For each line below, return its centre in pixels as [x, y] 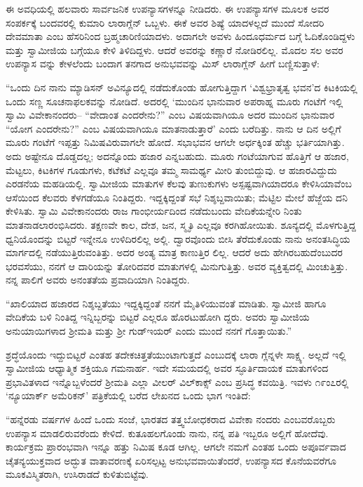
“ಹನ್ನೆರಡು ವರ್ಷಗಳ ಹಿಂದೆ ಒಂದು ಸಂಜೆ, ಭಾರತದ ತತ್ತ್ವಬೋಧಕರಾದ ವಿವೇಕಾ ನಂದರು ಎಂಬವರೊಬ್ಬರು [171, 419]
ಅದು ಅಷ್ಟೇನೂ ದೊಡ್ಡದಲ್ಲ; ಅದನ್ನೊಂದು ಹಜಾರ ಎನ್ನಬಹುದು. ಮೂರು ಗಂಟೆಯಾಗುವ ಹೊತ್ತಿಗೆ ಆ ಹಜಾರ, [177, 155]
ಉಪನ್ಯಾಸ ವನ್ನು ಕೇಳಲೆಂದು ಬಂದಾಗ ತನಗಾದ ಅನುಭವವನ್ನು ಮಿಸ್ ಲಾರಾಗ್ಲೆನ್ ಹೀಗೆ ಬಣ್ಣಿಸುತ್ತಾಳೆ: [163, 64]
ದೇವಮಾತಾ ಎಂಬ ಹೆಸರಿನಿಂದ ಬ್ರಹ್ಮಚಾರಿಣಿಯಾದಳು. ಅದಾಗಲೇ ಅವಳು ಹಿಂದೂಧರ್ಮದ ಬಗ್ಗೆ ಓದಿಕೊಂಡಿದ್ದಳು [180, 36]
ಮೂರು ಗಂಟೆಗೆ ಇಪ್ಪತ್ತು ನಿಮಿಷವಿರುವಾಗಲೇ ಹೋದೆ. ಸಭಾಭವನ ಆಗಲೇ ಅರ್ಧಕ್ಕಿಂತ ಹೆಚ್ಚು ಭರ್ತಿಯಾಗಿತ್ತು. [175, 142]
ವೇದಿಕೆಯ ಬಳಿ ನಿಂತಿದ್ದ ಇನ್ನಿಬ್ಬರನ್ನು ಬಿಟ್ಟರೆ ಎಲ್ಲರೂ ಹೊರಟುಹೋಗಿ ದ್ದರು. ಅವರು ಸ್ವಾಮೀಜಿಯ [158, 317]
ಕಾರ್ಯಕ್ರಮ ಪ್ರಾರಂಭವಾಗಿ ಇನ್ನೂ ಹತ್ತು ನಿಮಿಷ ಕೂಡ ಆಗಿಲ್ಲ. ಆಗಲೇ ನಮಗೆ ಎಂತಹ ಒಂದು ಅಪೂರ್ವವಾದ [176, 447]
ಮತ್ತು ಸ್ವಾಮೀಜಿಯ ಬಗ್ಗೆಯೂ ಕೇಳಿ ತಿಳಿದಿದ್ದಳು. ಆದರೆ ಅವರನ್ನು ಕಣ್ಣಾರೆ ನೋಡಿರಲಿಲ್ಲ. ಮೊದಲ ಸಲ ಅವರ [174, 49]
